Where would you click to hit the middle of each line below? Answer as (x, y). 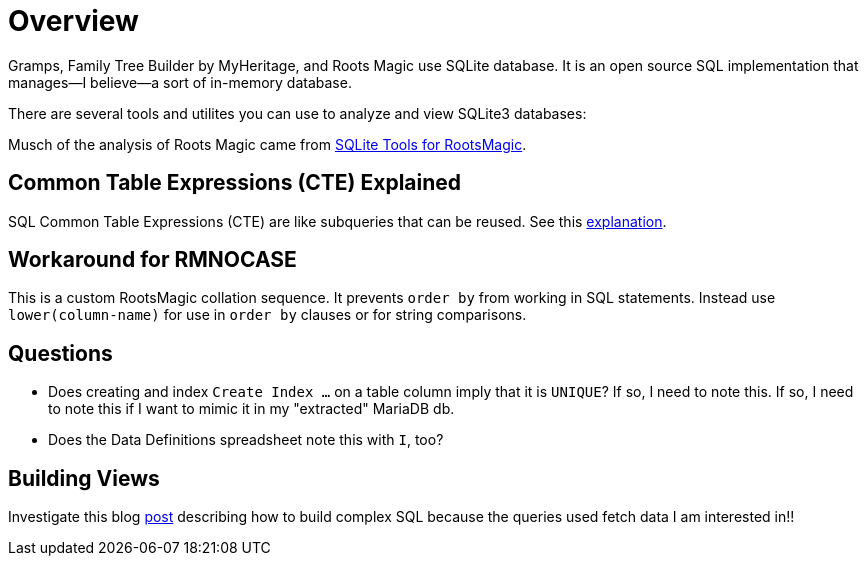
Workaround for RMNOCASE (152, 260)
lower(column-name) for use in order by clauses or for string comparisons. (267, 315)
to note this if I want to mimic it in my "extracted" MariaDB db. (251, 409)
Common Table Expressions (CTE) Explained (235, 183)
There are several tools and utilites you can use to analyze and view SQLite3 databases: (297, 113)
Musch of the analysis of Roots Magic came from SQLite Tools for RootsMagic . (267, 144)
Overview (73, 21)
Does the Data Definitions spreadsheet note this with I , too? (246, 440)
